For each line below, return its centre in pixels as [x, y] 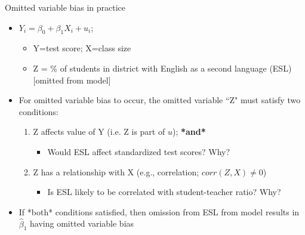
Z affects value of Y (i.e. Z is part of [99, 132]
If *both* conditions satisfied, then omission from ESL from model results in [159, 211]
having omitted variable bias [82, 223]
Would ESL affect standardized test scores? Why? [139, 151]
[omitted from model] [72, 80]
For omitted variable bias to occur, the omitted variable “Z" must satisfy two [160, 100]
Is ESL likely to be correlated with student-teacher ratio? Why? [164, 192]
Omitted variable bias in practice [65, 7]
